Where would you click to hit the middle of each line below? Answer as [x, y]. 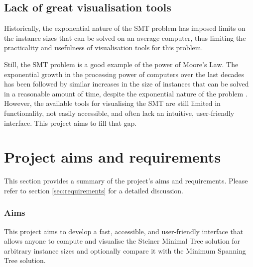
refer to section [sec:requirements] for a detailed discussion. [94, 190]
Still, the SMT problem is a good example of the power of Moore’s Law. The [121, 64]
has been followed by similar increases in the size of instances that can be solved [126, 84]
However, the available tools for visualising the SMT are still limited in [112, 103]
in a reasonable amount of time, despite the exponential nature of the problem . [126, 93]
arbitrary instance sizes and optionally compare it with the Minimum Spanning [125, 250]
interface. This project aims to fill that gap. [70, 123]
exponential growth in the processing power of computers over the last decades [124, 74]
